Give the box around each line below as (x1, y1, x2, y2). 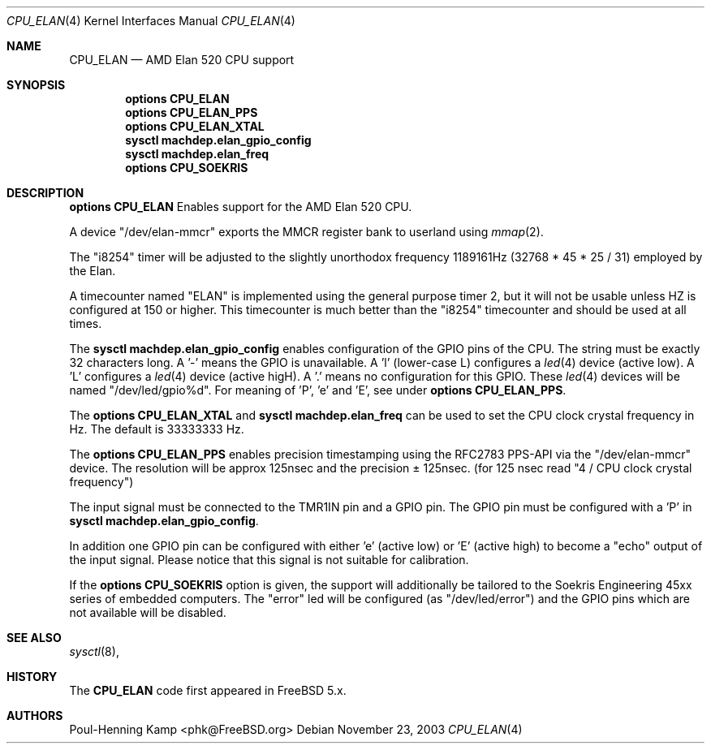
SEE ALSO (6, 631, 62, 644)
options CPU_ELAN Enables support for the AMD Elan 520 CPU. (69, 200, 412, 213)
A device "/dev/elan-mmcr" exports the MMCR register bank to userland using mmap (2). (69, 225, 544, 239)
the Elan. (69, 264, 116, 278)
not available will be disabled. (69, 606, 226, 619)
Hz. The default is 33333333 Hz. (69, 422, 244, 436)
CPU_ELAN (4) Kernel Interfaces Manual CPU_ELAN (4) (6, 14, 295, 28)
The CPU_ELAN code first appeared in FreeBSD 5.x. (69, 683, 347, 697)
